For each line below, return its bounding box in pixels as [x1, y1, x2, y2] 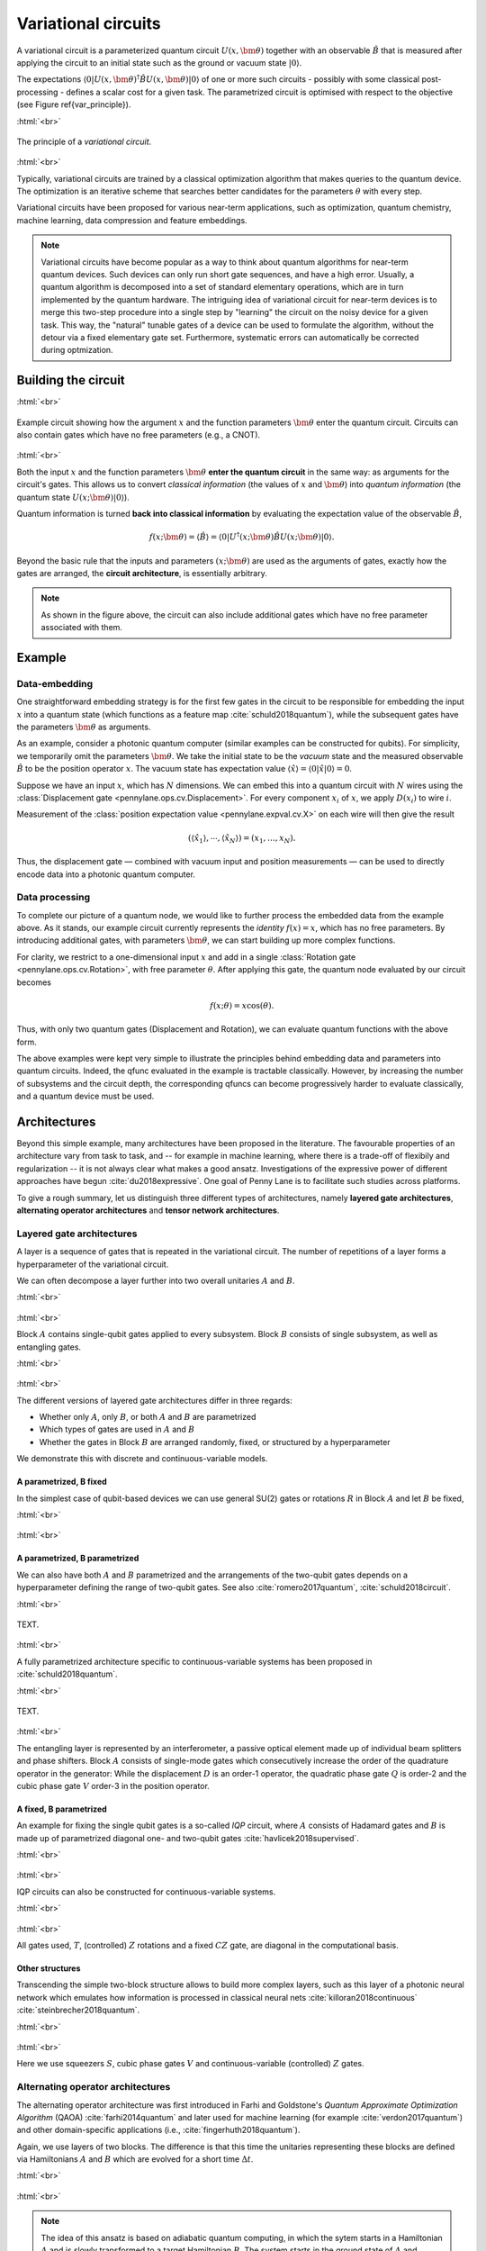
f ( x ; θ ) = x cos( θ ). [210, 1000, 274, 1010]
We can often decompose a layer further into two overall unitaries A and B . [16, 1275, 296, 1286]
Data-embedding [16, 677, 94, 690]
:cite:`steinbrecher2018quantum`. [16, 2004, 140, 2016]
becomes [16, 977, 51, 988]
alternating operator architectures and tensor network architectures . [16, 1205, 280, 1216]
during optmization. [40, 345, 113, 356]
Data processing [16, 891, 91, 904]
